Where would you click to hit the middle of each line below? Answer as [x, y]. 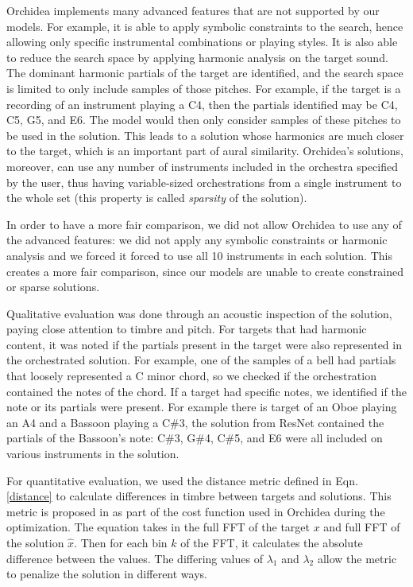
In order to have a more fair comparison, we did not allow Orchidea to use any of [204, 224]
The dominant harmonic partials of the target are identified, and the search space [205, 73]
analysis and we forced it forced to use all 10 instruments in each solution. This [199, 255]
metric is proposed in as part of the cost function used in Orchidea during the [196, 511]
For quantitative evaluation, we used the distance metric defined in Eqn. [182, 480]
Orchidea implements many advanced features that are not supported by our [193, 10]
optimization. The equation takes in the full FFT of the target [158, 527]
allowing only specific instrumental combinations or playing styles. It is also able [202, 42]
